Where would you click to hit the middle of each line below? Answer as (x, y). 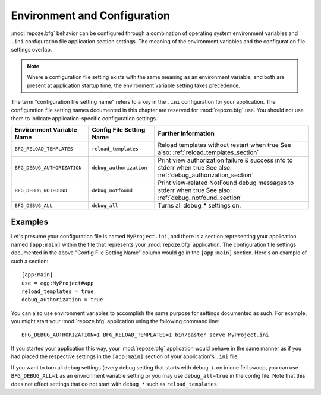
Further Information (186, 133)
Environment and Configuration (91, 15)
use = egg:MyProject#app (58, 283)
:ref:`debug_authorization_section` (206, 175)
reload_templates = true (58, 291)
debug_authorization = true (62, 300)
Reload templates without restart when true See (224, 145)
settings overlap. (32, 50)
